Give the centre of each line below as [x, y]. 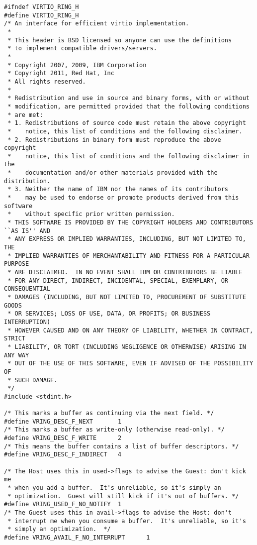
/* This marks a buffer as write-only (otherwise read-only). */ [114, 430]
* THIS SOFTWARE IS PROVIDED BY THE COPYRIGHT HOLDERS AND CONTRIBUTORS [130, 223]
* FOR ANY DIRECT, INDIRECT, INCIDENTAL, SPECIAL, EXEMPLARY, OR [118, 280]
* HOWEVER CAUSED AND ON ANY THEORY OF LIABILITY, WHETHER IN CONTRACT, [130, 330]
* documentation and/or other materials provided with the [113, 173]
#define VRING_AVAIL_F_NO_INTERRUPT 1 [77, 538]
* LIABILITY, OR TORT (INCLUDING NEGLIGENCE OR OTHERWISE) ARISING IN [127, 347]
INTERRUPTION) [27, 322]
